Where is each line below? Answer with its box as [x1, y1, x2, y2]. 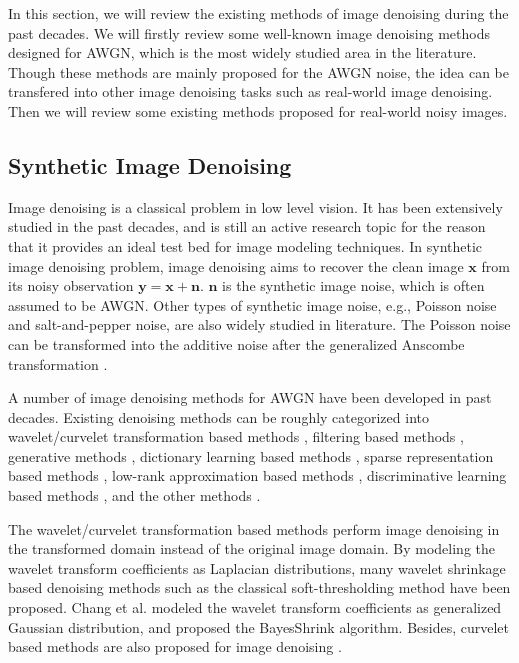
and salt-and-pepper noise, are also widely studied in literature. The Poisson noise [8, 314, 511, 335]
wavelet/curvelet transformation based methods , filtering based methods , [8, 426, 464, 447]
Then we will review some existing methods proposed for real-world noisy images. [8, 100, 508, 121]
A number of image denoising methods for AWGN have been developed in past [8, 387, 492, 408]
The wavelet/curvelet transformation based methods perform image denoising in [8, 518, 500, 539]
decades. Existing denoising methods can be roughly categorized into [8, 406, 429, 427]
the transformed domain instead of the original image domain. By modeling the [8, 538, 495, 559]
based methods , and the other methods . [8, 485, 261, 506]
